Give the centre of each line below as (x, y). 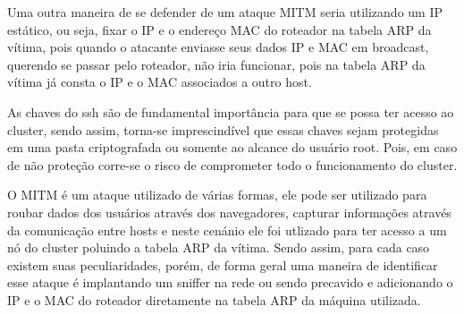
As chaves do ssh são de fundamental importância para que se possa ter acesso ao (231, 111)
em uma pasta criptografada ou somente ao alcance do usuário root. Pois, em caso (232, 147)
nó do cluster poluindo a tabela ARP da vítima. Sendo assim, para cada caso (219, 247)
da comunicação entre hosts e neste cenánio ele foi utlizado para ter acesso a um (227, 230)
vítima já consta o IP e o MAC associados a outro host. (160, 82)
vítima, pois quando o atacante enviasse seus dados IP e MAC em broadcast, (218, 47)
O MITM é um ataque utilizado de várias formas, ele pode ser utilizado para (217, 195)
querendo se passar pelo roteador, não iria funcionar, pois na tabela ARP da (216, 64)
